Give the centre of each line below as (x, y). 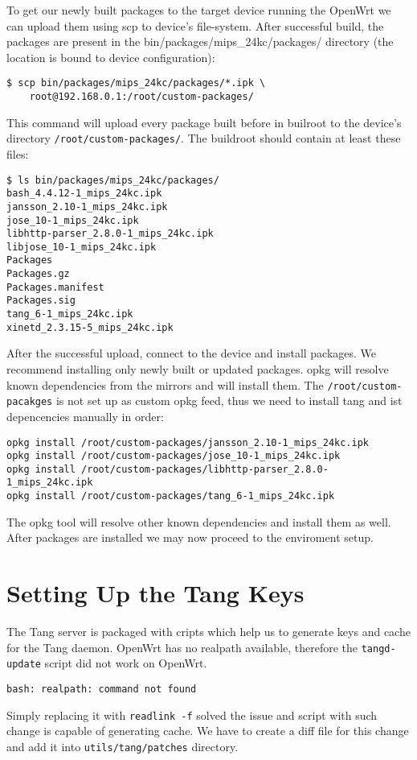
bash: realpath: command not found (102, 689)
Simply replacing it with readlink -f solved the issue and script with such (192, 715)
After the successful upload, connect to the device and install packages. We (192, 353)
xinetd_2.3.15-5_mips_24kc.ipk (90, 327)
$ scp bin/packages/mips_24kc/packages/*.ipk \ (136, 83)
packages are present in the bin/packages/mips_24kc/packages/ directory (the (200, 41)
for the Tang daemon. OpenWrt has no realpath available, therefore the (182, 647)
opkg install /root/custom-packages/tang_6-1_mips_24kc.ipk (171, 496)
